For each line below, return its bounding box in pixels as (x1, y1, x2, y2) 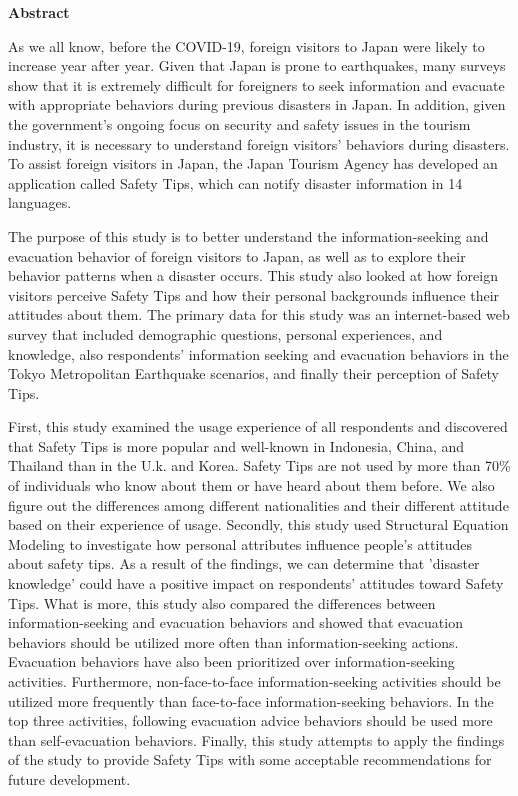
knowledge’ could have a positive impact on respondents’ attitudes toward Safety (8, 573, 504, 594)
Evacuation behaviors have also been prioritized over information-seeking (8, 651, 455, 672)
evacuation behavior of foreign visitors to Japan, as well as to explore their (8, 245, 466, 266)
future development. (8, 768, 131, 789)
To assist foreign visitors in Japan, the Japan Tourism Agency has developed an (8, 153, 498, 174)
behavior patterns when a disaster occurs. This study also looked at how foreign (8, 265, 498, 286)
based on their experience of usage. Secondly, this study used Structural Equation (8, 514, 509, 535)
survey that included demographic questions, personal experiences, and (8, 323, 443, 344)
